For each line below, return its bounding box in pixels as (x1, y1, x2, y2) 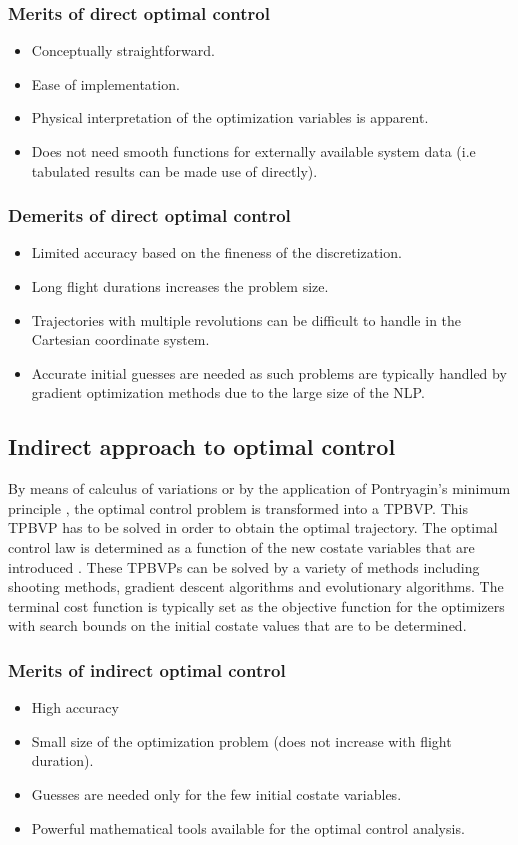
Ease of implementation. (31, 73, 180, 94)
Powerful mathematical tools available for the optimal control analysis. (31, 817, 465, 838)
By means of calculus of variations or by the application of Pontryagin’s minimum (8, 478, 511, 499)
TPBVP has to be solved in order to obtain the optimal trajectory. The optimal (8, 517, 498, 538)
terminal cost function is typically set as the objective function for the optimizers (8, 595, 505, 616)
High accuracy (31, 697, 119, 718)
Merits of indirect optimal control (8, 657, 286, 682)
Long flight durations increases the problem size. (31, 276, 329, 296)
